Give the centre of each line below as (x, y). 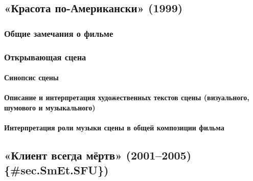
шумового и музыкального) (50, 107)
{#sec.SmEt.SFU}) (56, 170)
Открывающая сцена (45, 56)
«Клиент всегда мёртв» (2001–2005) (98, 155)
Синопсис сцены (31, 77)
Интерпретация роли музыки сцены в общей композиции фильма (114, 128)
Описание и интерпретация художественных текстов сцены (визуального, (127, 97)
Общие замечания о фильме (59, 33)
